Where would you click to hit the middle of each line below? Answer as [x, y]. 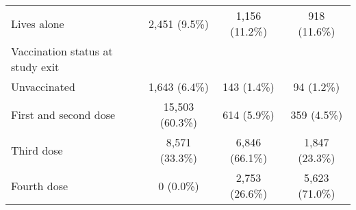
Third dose [37, 150]
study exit [35, 67]
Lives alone [38, 23]
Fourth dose [40, 185]
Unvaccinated [43, 87]
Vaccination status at [62, 51]
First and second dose [63, 114]
